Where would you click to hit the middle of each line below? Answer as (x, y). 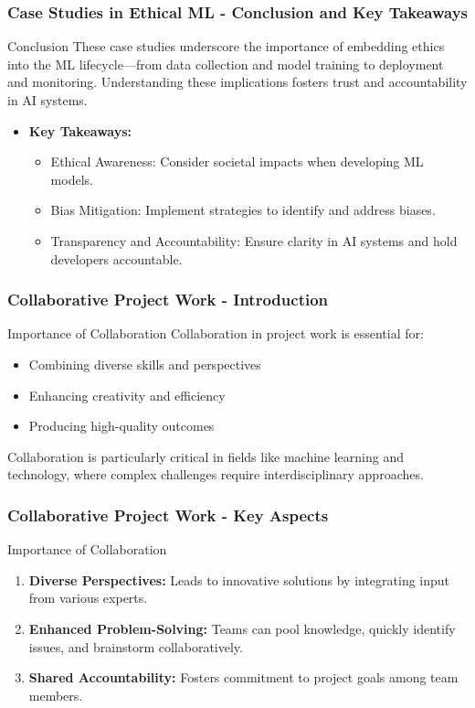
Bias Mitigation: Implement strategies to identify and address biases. (243, 210)
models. (72, 179)
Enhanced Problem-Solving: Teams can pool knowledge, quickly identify (242, 628)
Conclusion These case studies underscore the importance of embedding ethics (226, 46)
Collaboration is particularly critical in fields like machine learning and (206, 456)
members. (56, 695)
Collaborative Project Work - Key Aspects (168, 515)
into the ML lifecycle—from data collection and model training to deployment (226, 64)
